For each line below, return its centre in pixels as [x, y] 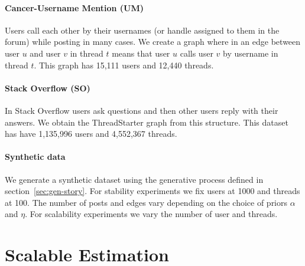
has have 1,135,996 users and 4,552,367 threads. [91, 134]
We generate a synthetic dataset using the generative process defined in [134, 179]
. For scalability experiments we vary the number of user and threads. [151, 214]
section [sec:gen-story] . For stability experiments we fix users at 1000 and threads [152, 191]
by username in [251, 53]
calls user [197, 53]
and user [45, 53]
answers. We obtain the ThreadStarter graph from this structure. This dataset [147, 122]
